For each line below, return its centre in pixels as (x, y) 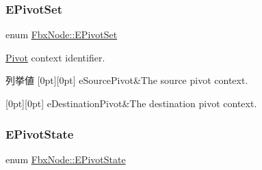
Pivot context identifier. (55, 57)
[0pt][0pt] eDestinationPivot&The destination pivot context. (131, 103)
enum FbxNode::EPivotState (66, 159)
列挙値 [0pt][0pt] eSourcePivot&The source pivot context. (127, 80)
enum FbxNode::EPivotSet (62, 34)
